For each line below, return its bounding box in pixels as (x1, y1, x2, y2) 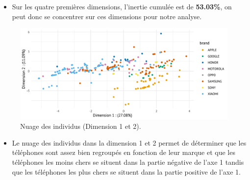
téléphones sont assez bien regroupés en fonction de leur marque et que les (12, 147, 235, 157)
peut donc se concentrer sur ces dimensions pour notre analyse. (12, 11, 202, 21)
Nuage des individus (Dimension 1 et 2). (20, 121, 141, 131)
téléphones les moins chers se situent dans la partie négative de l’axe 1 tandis (12, 157, 244, 167)
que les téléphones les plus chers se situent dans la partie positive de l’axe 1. (12, 166, 241, 177)
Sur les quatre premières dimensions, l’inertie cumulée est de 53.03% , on (12, 1, 232, 11)
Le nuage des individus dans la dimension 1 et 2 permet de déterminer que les (12, 137, 247, 148)
